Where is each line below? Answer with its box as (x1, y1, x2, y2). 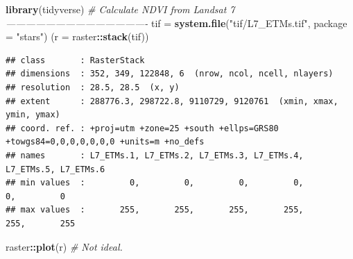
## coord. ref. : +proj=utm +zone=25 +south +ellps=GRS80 (6, 123, 279, 133)
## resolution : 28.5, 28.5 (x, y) (6, 82, 180, 92)
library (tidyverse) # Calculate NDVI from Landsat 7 (6, 2, 235, 16)
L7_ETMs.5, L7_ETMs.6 (6, 164, 105, 174)
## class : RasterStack (6, 55, 145, 65)
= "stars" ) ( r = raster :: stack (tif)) (6, 29, 149, 44)
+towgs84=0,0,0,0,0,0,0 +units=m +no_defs (6, 137, 205, 147)
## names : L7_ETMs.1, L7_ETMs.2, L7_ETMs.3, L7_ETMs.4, (6, 150, 304, 160)
